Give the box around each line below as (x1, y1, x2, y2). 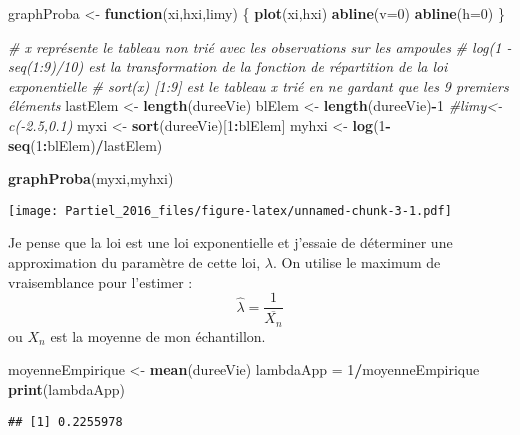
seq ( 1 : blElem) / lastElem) (8, 134, 163, 155)
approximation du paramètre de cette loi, (8, 252, 261, 272)
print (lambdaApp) (8, 378, 125, 399)
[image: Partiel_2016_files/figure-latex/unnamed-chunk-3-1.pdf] (8, 203, 452, 218)
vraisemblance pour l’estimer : (8, 271, 193, 292)
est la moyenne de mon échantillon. (50, 325, 266, 346)
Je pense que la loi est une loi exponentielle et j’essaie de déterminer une (8, 232, 453, 253)
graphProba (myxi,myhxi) (8, 168, 174, 189)
